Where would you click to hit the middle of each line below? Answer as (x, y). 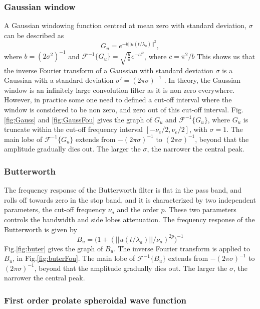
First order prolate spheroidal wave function (95, 300)
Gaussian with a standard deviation (59, 80)
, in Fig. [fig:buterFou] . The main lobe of (74, 258)
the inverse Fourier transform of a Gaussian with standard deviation (109, 70)
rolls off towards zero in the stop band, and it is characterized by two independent (130, 199)
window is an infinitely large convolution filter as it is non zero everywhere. (119, 90)
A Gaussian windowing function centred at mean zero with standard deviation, (125, 25)
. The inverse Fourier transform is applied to (182, 248)
